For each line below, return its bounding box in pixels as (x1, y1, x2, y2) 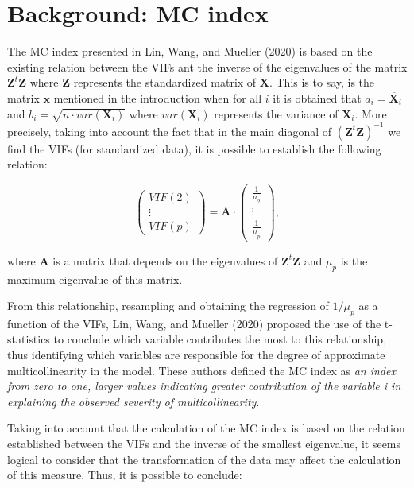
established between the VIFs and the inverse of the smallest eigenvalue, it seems (7, 436, 401, 452)
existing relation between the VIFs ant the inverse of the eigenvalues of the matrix (7, 58, 408, 75)
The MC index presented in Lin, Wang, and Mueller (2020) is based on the (7, 43, 373, 60)
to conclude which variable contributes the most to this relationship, (53, 331, 387, 347)
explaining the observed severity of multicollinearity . (7, 393, 260, 409)
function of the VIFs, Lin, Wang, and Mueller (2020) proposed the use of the (7, 315, 381, 331)
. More (354, 105, 387, 122)
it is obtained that (273, 89, 362, 106)
